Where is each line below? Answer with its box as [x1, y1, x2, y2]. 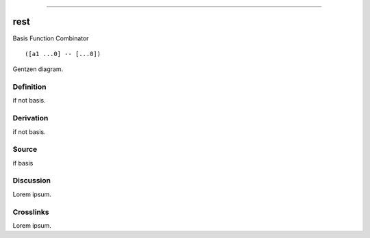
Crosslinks [12, 207, 49, 217]
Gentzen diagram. [12, 65, 64, 73]
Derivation [12, 114, 49, 123]
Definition [12, 82, 47, 92]
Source [12, 144, 38, 154]
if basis [12, 159, 34, 167]
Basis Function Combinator [12, 34, 89, 42]
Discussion [12, 176, 51, 185]
